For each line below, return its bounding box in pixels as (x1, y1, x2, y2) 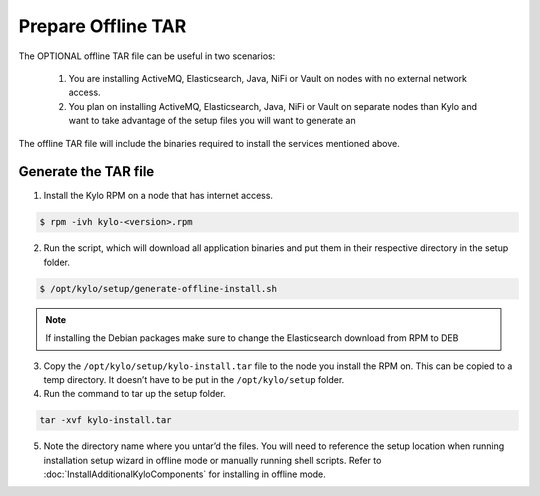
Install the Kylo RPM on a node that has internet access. (43, 190, 274, 202)
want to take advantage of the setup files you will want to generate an (68, 115, 356, 127)
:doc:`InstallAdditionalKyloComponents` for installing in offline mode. (43, 468, 327, 480)
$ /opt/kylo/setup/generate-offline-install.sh (39, 283, 277, 294)
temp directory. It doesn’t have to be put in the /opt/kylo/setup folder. (43, 373, 345, 385)
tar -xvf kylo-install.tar (39, 415, 172, 426)
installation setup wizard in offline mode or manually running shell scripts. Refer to (43, 454, 382, 466)
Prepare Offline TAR (18, 15, 187, 37)
